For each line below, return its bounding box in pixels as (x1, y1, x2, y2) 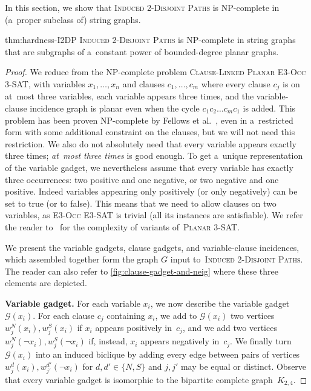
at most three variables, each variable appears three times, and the (5, 90, 254, 102)
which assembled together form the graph (5, 253, 159, 266)
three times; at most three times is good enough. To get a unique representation (5, 149, 303, 162)
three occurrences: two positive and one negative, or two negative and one (5, 173, 279, 185)
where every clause (201, 77, 270, 90)
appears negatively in (140, 335, 220, 347)
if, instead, (88, 335, 128, 347)
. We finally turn (230, 335, 292, 347)
